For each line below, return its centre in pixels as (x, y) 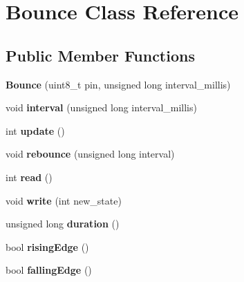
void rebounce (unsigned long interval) (90, 154)
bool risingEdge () (47, 246)
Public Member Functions (100, 55)
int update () (35, 130)
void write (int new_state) (64, 200)
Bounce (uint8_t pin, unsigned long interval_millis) (118, 84)
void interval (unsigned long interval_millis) (101, 107)
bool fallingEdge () (49, 270)
